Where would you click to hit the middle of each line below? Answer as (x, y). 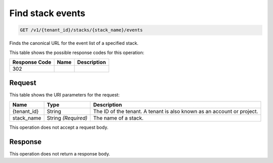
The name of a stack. (118, 118)
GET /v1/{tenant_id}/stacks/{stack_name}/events (81, 30)
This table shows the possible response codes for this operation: (77, 52)
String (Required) (67, 118)
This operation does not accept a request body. (59, 127)
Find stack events (47, 13)
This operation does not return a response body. (60, 153)
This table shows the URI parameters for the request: (64, 95)
